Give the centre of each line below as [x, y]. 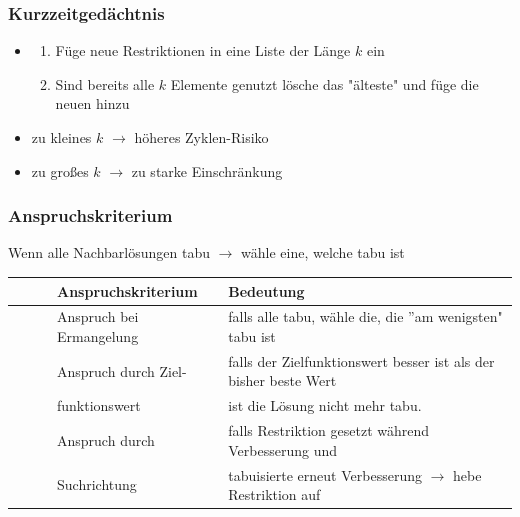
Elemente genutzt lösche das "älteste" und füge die [324, 83]
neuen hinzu [92, 103]
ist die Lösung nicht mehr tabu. [325, 405]
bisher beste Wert [282, 380]
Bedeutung [266, 290]
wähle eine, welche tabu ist [323, 252]
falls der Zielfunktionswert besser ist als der [361, 360]
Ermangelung [98, 335]
